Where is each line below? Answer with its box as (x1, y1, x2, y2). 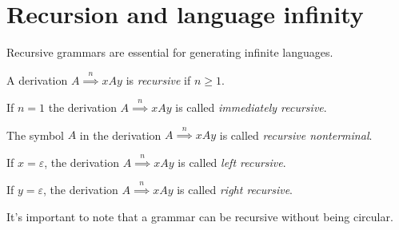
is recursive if (126, 71, 191, 88)
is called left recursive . (178, 153, 286, 170)
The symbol (6, 126, 65, 143)
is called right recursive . (177, 181, 293, 198)
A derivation (6, 71, 68, 88)
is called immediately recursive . (175, 98, 327, 115)
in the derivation (79, 126, 162, 143)
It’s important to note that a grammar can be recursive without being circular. (6, 208, 393, 224)
